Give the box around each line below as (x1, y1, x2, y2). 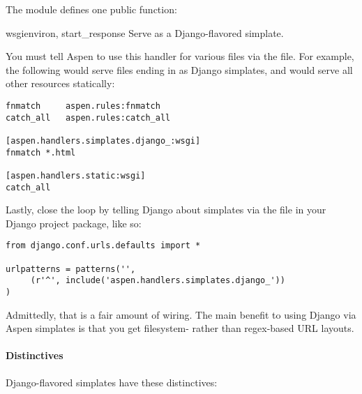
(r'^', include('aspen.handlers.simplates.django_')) (30, 275, 285, 286)
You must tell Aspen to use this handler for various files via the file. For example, (6, 49, 354, 63)
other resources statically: (6, 76, 115, 91)
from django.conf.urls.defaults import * (6, 241, 201, 251)
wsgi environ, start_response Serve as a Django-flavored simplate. (6, 25, 284, 40)
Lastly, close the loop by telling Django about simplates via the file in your (6, 202, 326, 217)
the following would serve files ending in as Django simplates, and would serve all (6, 62, 353, 77)
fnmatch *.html (6, 147, 76, 158)
